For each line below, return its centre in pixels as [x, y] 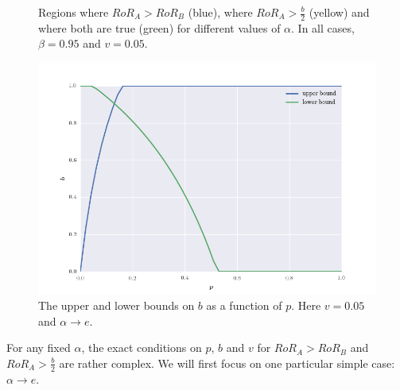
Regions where [74, 12]
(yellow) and [339, 12]
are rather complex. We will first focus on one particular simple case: [227, 363]
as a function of [244, 305]
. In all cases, [323, 27]
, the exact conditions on [142, 348]
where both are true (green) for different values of [159, 27]
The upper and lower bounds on [117, 305]
